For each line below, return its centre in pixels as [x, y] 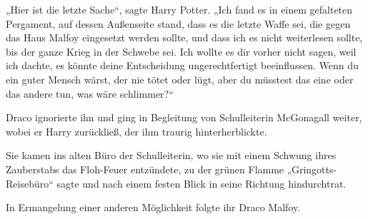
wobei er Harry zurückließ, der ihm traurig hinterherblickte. [136, 131]
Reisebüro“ [30, 183]
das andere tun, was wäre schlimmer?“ [90, 93]
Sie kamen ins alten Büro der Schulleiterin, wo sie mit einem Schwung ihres [171, 155]
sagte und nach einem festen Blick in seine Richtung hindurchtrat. [202, 183]
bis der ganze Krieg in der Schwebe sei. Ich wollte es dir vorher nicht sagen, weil [181, 51]
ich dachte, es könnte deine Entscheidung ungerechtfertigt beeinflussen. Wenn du [182, 65]
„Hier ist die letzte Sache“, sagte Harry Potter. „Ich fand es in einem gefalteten [179, 9]
